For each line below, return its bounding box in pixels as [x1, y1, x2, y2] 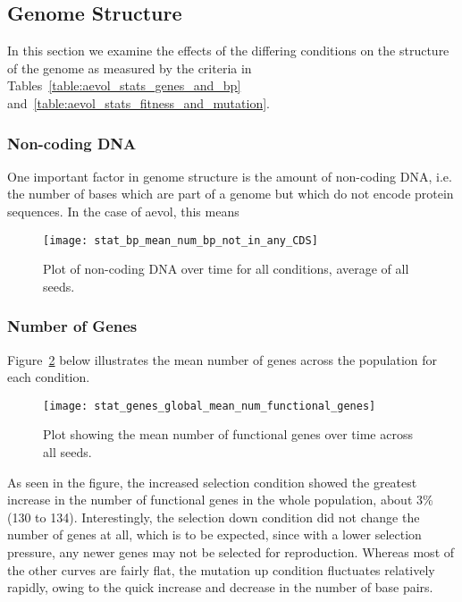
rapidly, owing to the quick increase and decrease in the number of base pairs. [7, 578, 433, 597]
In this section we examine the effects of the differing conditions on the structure [7, 41, 449, 60]
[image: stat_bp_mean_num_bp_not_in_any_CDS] [43, 233, 318, 247]
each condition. [7, 368, 90, 386]
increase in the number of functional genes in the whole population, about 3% [7, 490, 433, 509]
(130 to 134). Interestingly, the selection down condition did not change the [7, 507, 420, 526]
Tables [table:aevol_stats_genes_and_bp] [7, 76, 241, 95]
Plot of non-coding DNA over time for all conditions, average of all [43, 259, 409, 278]
